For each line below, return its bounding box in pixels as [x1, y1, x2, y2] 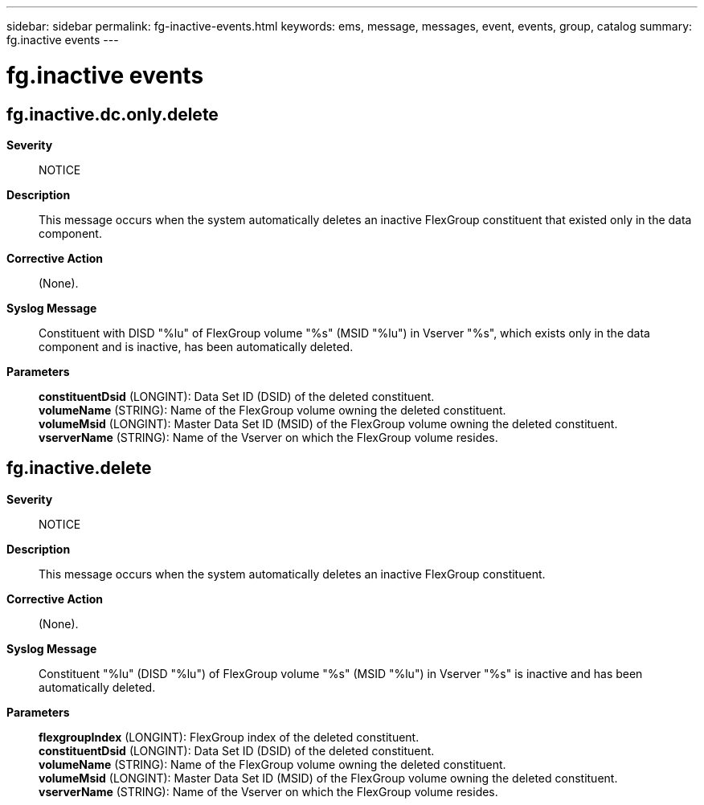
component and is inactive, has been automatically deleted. [39, 339, 354, 353]
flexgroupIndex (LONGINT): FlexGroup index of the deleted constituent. [39, 729, 420, 744]
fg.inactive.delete [6, 458, 152, 479]
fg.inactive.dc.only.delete [6, 104, 219, 125]
